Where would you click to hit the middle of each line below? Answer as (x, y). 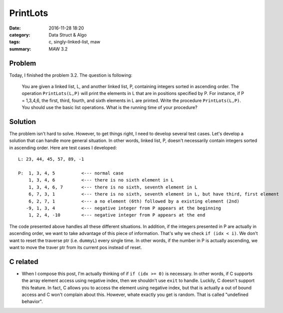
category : (20, 34)
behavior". (32, 301)
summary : (20, 49)
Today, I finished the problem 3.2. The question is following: (71, 75)
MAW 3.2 (58, 49)
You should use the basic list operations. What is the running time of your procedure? (109, 107)
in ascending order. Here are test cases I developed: (63, 147)
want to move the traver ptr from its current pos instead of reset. (75, 247)
